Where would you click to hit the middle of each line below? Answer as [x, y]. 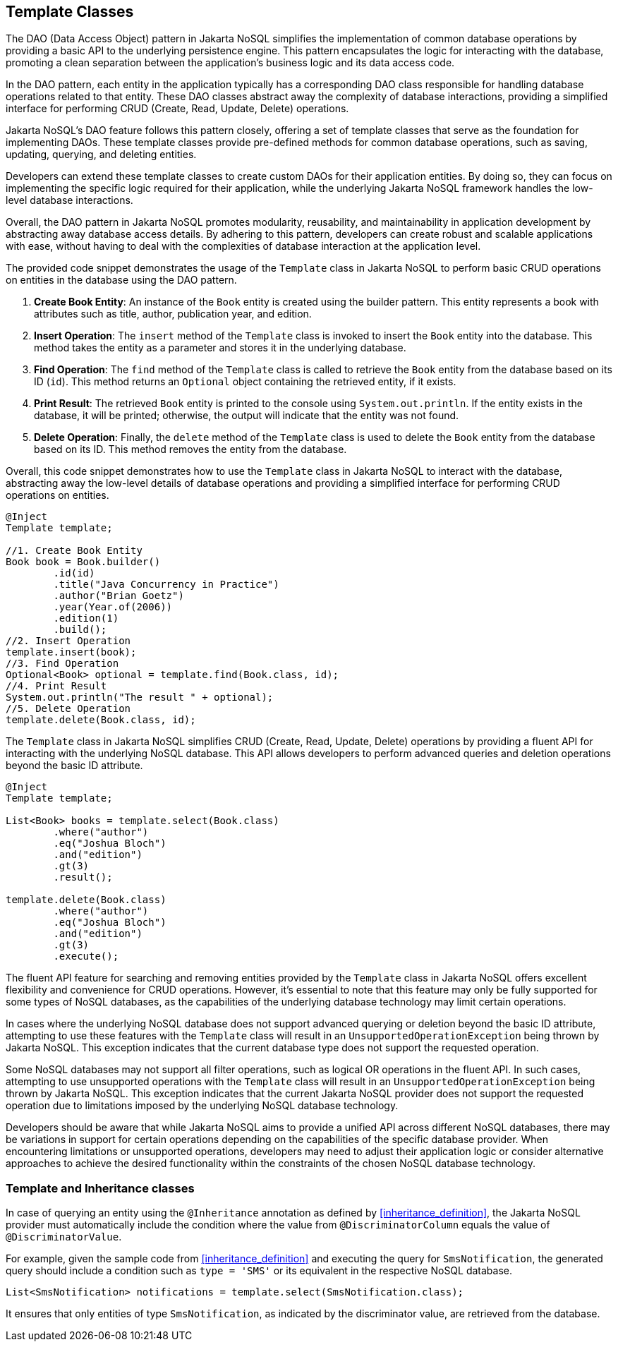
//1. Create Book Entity [74, 551]
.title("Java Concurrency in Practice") [166, 585]
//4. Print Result [56, 686]
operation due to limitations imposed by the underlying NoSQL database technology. [202, 1106]
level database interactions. [69, 200]
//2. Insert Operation [68, 641]
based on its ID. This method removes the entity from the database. [190, 449]
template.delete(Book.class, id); [101, 720]
